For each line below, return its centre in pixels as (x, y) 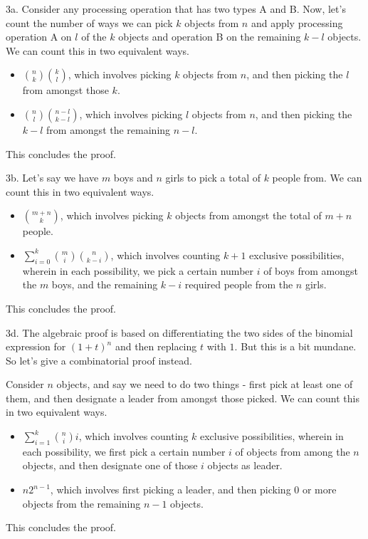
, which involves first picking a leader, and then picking (170, 490)
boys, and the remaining (105, 284)
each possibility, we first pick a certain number (124, 451)
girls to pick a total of (213, 178)
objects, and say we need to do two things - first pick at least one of (205, 384)
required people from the (239, 284)
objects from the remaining (82, 503)
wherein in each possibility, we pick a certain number (138, 270)
